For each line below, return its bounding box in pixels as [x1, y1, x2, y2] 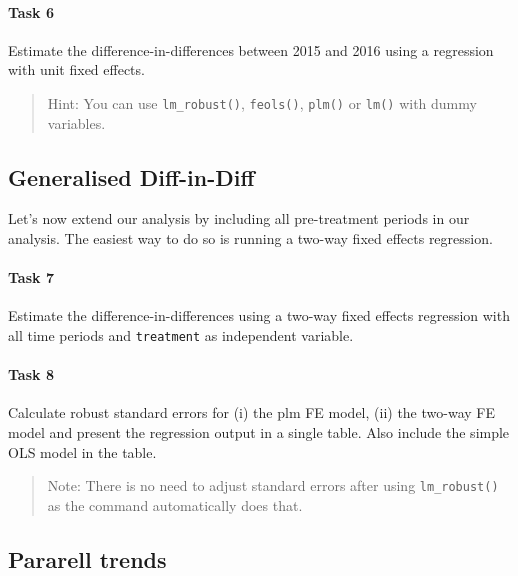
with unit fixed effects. [8, 59, 145, 80]
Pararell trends [8, 543, 167, 574]
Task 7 [8, 267, 54, 288]
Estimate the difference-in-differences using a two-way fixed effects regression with [8, 305, 510, 326]
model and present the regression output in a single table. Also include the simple [8, 422, 510, 443]
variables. [47, 112, 106, 133]
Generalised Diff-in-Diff [8, 161, 255, 192]
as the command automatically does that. [47, 494, 303, 515]
